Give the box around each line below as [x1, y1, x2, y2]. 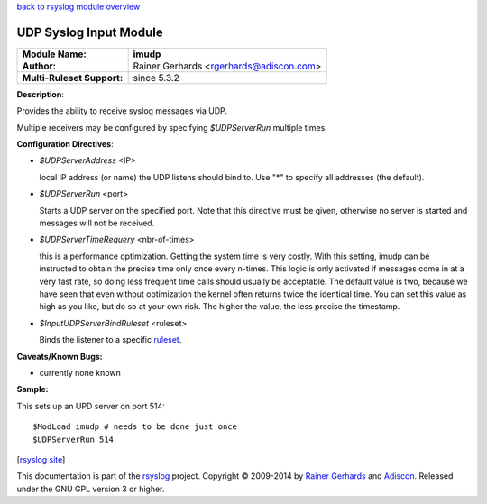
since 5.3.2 [133, 71, 180, 84]
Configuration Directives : [16, 139, 115, 150]
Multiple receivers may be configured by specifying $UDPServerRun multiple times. [16, 122, 328, 133]
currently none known [39, 367, 121, 378]
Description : [16, 88, 65, 99]
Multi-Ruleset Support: [22, 71, 124, 84]
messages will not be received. [39, 217, 155, 229]
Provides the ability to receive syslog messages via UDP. [16, 105, 228, 116]
